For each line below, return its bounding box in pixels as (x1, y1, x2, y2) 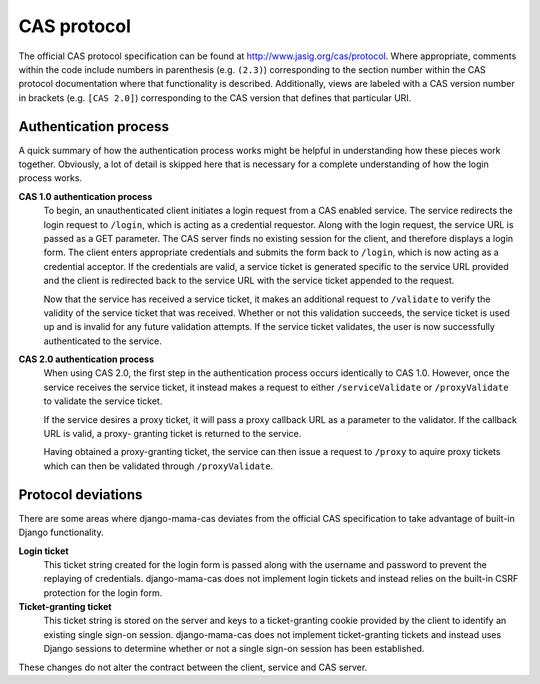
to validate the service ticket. (43, 395, 163, 407)
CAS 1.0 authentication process (18, 190, 153, 202)
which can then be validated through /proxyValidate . (43, 460, 274, 472)
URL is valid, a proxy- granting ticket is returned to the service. (43, 428, 302, 440)
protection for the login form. (43, 586, 163, 599)
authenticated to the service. (43, 335, 162, 347)
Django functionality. (18, 526, 104, 539)
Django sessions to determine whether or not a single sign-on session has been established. (43, 643, 425, 655)
